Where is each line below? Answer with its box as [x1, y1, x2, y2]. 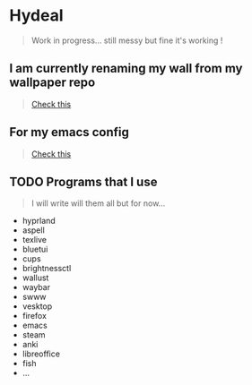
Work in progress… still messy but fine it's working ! [30, 35, 223, 46]
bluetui [22, 244, 48, 255]
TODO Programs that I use [9, 174, 158, 189]
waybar [22, 282, 51, 293]
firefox [22, 311, 48, 321]
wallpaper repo [9, 75, 96, 90]
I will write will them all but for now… [30, 198, 166, 209]
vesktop [22, 301, 53, 312]
